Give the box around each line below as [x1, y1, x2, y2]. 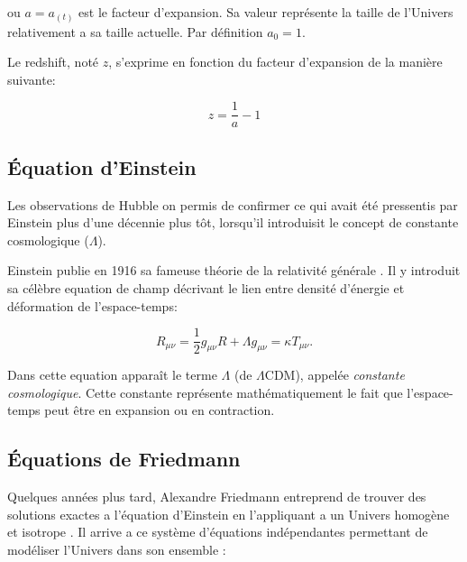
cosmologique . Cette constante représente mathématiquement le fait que [7, 382, 403, 401]
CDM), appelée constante [264, 365, 405, 384]
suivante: [7, 69, 56, 88]
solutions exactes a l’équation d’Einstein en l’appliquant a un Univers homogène [7, 504, 450, 523]
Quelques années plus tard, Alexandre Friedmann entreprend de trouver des [7, 487, 426, 506]
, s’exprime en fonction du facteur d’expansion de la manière [108, 52, 443, 71]
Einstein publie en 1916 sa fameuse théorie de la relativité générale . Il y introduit [7, 261, 461, 280]
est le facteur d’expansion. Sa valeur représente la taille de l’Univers [78, 3, 453, 21]
